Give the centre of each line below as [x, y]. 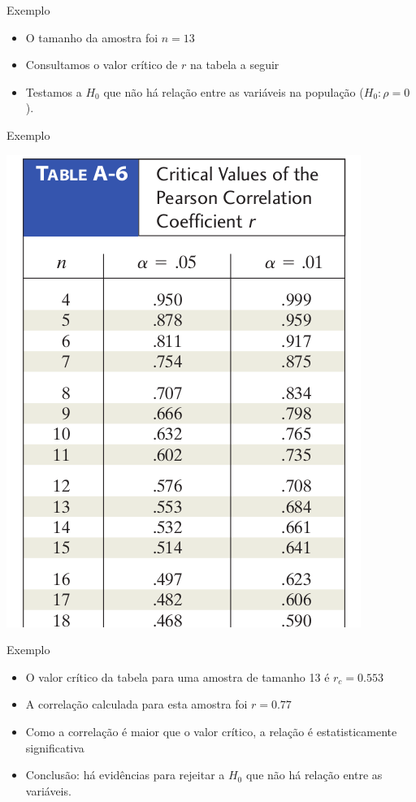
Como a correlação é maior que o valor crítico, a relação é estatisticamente [211, 731]
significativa [55, 747]
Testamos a [54, 91]
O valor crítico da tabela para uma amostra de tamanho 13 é [178, 676]
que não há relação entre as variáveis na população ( [234, 91]
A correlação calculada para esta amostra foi [136, 704]
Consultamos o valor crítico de [102, 65]
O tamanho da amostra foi [92, 37]
